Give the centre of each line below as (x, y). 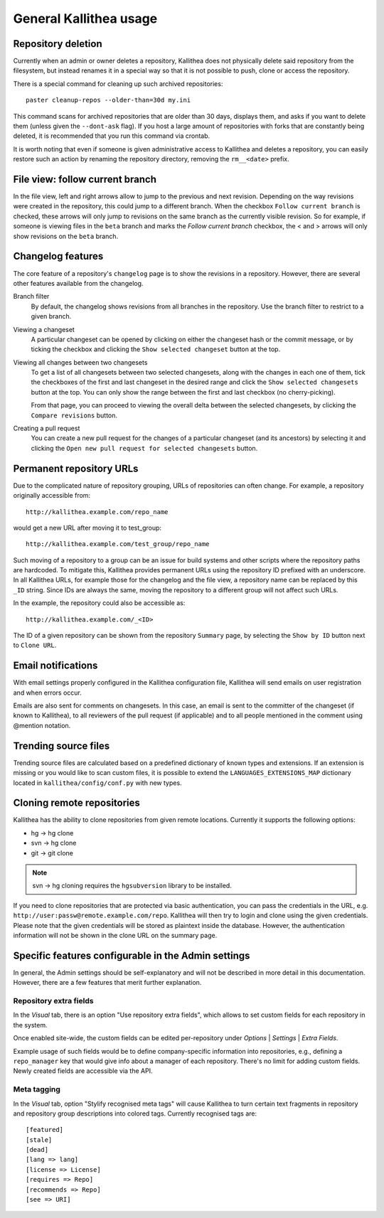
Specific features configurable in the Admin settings (132, 955)
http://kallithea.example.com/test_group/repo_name (118, 544)
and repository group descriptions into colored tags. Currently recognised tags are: (135, 1113)
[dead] (37, 1150)
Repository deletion (58, 44)
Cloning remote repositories (76, 803)
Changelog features (58, 256)
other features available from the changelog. (78, 283)
